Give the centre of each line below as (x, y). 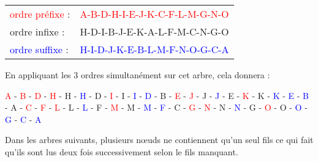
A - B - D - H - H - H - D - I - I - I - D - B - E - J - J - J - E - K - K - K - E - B (157, 95)
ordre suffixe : (39, 49)
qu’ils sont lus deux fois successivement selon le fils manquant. (122, 151)
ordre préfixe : (40, 14)
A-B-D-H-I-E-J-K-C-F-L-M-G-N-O (154, 14)
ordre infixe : (37, 31)
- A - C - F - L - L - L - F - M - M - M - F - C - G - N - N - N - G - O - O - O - (156, 107)
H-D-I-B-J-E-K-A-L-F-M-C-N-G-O (154, 31)
